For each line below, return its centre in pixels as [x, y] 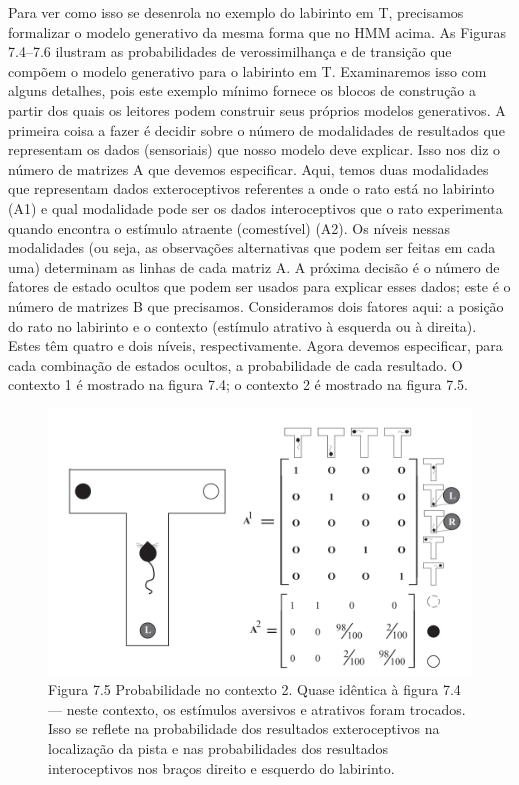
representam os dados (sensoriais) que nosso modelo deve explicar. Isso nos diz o [254, 149]
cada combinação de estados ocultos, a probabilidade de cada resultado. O [235, 364]
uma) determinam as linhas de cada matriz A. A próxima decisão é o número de [254, 266]
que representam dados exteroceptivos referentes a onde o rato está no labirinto [251, 188]
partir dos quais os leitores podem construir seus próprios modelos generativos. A [257, 109]
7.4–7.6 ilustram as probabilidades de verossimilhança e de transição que [230, 51]
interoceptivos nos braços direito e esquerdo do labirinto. [221, 767]
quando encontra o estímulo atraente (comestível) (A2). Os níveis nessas [229, 227]
